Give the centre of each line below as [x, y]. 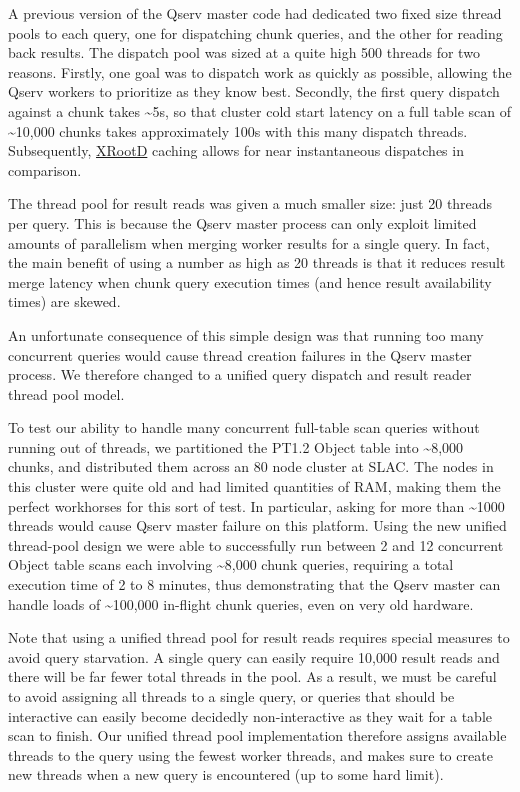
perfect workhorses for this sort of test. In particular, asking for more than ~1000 [256, 505]
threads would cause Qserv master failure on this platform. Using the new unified [257, 525]
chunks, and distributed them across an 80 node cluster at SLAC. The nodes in [251, 466]
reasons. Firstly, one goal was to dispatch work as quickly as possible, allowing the [260, 71]
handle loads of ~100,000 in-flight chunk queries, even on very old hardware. [241, 603]
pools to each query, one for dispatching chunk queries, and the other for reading [255, 32]
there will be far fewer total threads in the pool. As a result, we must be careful [252, 676]
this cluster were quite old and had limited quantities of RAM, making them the [254, 486]
